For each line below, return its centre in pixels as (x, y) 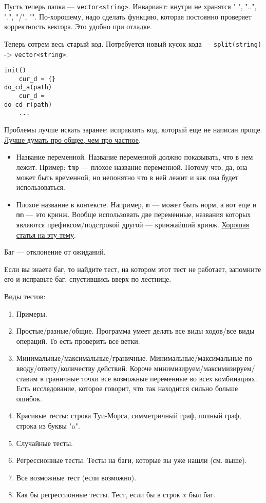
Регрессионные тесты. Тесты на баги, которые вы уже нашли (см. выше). (131, 460)
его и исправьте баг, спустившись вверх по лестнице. (88, 279)
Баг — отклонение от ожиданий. (55, 252)
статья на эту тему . (46, 234)
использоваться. (41, 187)
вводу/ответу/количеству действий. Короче (84, 368)
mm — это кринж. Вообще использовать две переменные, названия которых (134, 214)
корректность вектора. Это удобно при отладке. (78, 26)
